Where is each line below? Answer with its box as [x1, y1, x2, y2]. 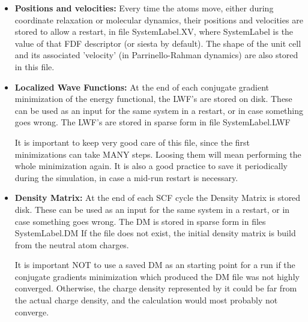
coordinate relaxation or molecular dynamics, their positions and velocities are [14, 13, 303, 26]
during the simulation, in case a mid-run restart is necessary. [14, 171, 238, 183]
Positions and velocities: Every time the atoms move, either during [14, 2, 274, 14]
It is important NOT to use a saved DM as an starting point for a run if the [14, 258, 295, 271]
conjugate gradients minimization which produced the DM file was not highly [14, 270, 300, 282]
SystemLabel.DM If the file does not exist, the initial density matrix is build [14, 227, 296, 239]
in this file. [14, 60, 55, 73]
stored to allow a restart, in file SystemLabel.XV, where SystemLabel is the [14, 25, 294, 38]
